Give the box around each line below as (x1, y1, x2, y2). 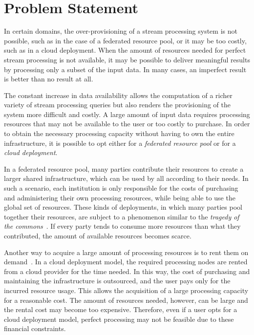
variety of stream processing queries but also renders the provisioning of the (4, 99, 231, 110)
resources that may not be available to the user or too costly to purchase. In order (4, 118, 250, 129)
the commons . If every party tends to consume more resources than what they (4, 221, 241, 231)
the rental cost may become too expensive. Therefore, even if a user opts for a (4, 304, 237, 315)
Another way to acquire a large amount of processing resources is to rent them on (4, 247, 249, 257)
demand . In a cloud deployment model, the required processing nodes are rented (4, 256, 248, 267)
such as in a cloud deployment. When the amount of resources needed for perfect (4, 45, 246, 55)
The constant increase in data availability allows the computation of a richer (4, 90, 233, 100)
